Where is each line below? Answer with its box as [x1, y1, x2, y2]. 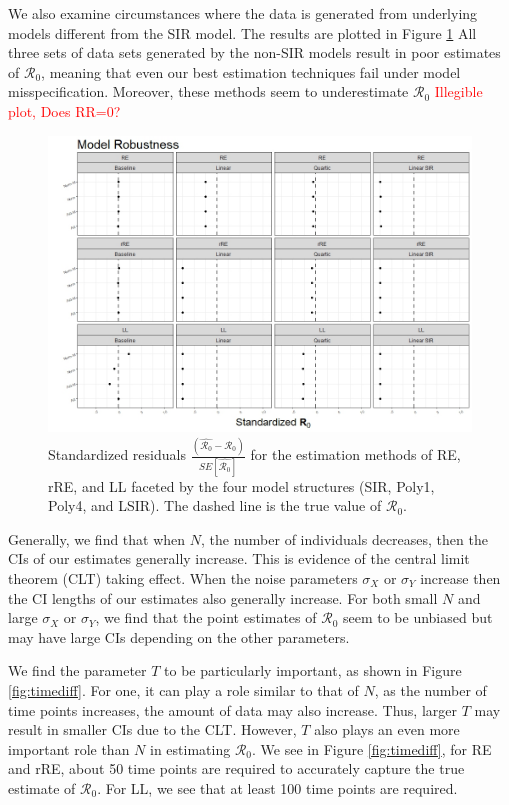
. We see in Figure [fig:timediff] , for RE [252, 738, 492, 759]
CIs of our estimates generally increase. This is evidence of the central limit [8, 548, 470, 569]
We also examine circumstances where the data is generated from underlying [8, 3, 478, 23]
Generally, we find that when [8, 528, 186, 549]
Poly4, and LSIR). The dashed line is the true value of [48, 495, 382, 516]
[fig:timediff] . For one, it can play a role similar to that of [8, 679, 359, 700]
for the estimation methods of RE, [250, 444, 461, 465]
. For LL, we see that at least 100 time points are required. [97, 777, 458, 798]
